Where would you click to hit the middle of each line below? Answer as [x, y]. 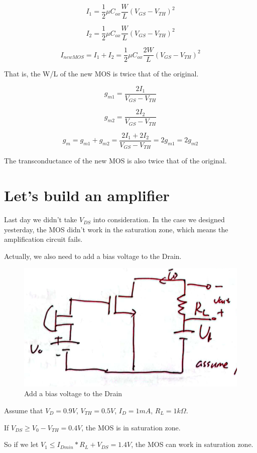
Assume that [24, 410]
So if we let [21, 444]
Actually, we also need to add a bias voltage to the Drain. [93, 256]
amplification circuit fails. [43, 239]
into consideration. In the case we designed [159, 219]
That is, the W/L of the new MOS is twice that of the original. [101, 74]
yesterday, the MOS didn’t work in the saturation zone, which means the [116, 229]
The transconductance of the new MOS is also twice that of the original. [115, 161]
